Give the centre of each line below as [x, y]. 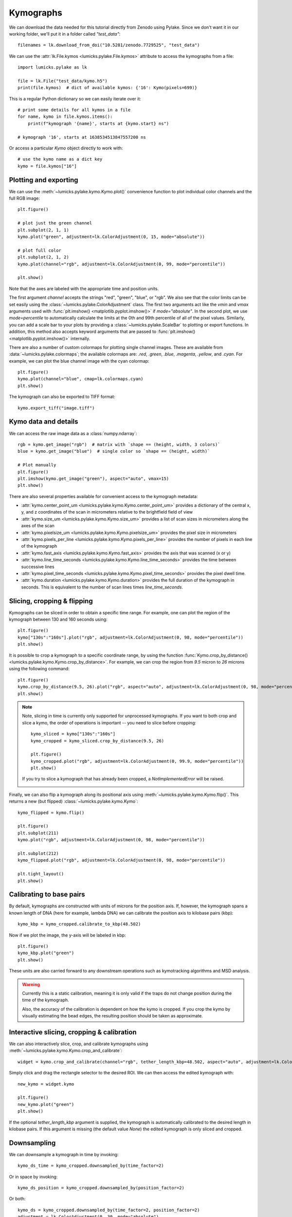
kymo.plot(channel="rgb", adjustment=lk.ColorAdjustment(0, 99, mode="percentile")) [122, 264]
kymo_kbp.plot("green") [46, 953]
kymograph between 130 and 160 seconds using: [58, 619]
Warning [31, 984]
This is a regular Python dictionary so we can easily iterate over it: [75, 99]
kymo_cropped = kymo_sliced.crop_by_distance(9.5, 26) [98, 741]
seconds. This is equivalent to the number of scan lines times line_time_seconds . [102, 587]
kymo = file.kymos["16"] [47, 166]
